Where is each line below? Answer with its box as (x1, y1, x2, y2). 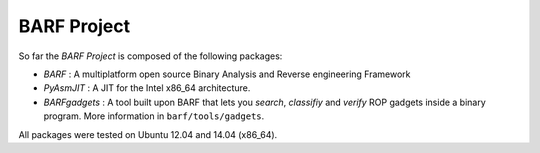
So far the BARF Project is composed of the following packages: (18, 50, 283, 62)
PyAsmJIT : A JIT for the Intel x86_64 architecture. (43, 82, 251, 94)
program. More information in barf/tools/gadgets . (43, 110, 265, 122)
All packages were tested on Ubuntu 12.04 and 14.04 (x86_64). (18, 128, 278, 140)
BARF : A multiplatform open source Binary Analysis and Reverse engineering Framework (43, 68, 411, 80)
